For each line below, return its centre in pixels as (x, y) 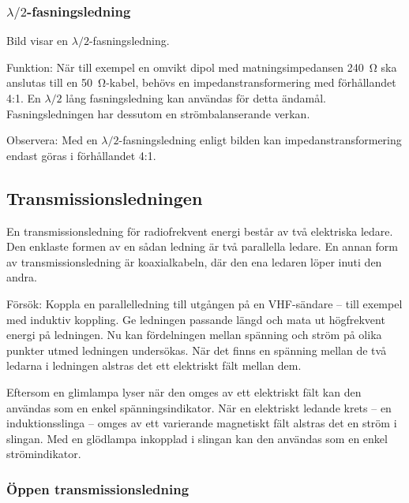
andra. (22, 277)
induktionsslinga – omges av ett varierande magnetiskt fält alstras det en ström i (202, 423)
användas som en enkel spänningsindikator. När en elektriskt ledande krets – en (199, 407)
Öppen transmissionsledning (98, 488)
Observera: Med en (52, 140)
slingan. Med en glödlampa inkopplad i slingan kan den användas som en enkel (197, 438)
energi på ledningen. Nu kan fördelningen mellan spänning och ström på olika (194, 335)
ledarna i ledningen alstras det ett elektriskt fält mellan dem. (154, 365)
